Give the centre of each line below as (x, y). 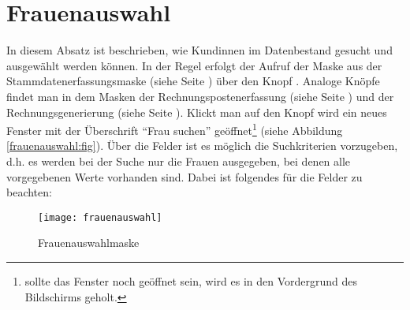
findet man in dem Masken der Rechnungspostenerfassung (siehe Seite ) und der (200, 96)
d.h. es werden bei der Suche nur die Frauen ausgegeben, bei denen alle (179, 161)
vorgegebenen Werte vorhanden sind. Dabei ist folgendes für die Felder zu (184, 176)
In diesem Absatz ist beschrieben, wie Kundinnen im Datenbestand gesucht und (199, 50)
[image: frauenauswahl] (100, 217)
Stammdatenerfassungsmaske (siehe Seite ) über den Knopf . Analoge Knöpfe (193, 81)
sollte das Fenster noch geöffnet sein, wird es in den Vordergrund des (191, 280)
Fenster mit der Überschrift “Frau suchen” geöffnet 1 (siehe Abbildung (175, 129)
